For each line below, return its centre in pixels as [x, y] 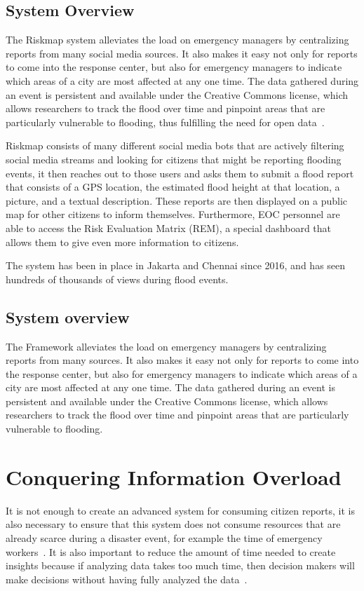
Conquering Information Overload [174, 476]
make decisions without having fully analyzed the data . [127, 579]
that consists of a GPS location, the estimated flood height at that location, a [173, 187]
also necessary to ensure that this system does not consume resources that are [173, 524]
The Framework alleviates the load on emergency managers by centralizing [166, 346]
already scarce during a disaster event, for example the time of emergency [164, 537]
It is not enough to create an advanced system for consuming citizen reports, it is [180, 510]
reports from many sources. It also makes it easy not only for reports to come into [182, 360]
